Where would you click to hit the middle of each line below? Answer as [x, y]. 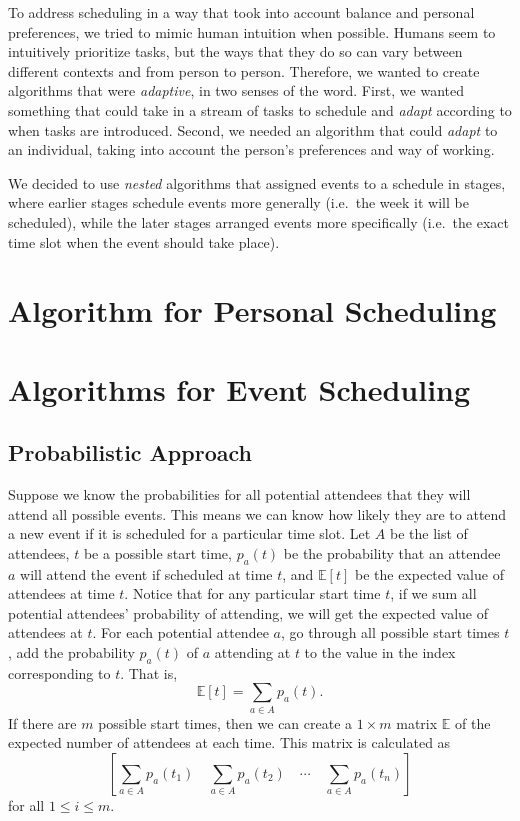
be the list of [429, 533]
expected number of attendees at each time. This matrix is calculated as [229, 742]
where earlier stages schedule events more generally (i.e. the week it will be [238, 202]
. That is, [149, 672]
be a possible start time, [157, 552]
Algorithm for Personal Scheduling [252, 310]
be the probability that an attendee [392, 552]
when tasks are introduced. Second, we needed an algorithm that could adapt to [253, 129]
